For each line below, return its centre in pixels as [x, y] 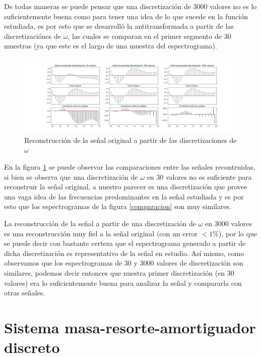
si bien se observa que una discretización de [71, 176]
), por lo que [238, 233]
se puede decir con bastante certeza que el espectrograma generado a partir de [125, 243]
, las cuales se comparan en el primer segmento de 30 [149, 36]
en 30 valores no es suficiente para [199, 176]
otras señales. [25, 293]
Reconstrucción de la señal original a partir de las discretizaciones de [130, 140]
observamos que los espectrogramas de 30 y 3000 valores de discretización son [124, 263]
